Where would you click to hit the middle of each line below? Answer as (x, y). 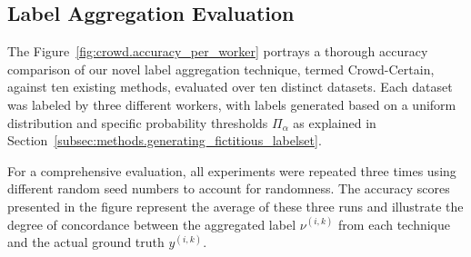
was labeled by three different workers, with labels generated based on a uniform (232, 104)
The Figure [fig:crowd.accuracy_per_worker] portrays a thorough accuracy (218, 51)
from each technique (395, 224)
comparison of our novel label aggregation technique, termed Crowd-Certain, (221, 69)
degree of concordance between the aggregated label (152, 224)
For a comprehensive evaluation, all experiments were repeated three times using (232, 170)
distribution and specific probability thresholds (138, 122)
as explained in (335, 122)
